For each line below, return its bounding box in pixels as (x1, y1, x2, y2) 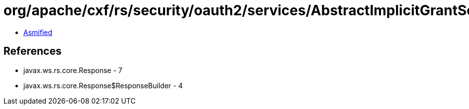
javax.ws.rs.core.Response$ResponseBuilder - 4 (23, 81, 183, 90)
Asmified (23, 28, 53, 36)
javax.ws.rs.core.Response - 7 (23, 66, 122, 74)
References (3, 45, 62, 58)
